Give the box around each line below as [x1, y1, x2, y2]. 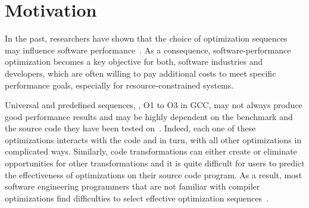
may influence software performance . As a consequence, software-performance [5, 43, 291, 56]
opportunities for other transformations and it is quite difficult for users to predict [5, 157, 305, 169]
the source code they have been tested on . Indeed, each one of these [5, 122, 256, 134]
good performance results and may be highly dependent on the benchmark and [5, 110, 293, 122]
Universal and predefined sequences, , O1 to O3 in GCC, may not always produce [5, 99, 302, 111]
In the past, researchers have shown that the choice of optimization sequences [5, 32, 288, 45]
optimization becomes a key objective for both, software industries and [5, 55, 263, 68]
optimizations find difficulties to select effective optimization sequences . [5, 191, 269, 204]
